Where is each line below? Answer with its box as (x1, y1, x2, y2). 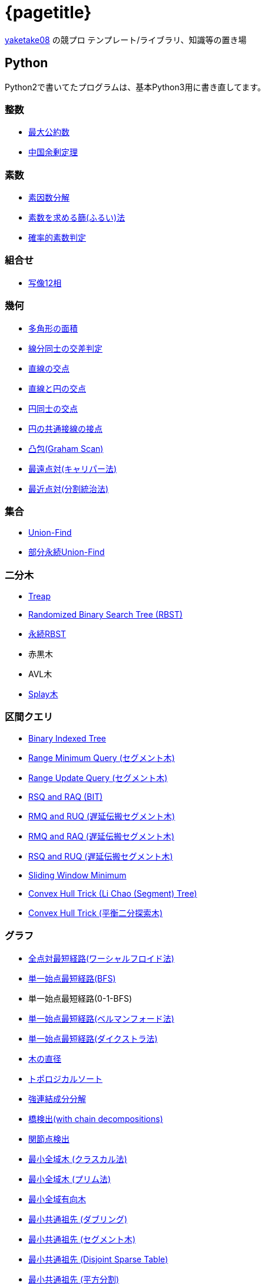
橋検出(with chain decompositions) (28, 1113, 163, 1124)
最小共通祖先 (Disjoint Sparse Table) (28, 1254, 168, 1264)
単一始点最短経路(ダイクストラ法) (28, 1033, 158, 1044)
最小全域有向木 (28, 1193, 86, 1204)
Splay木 (28, 689, 58, 700)
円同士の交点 (28, 403, 78, 414)
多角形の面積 (28, 323, 78, 333)
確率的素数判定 (28, 232, 86, 243)
